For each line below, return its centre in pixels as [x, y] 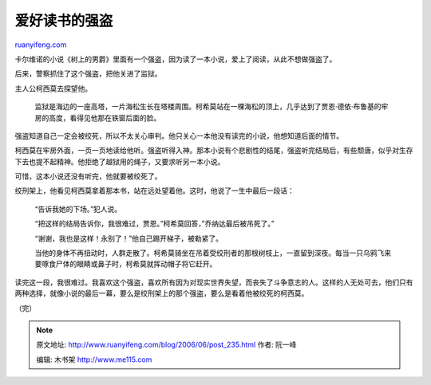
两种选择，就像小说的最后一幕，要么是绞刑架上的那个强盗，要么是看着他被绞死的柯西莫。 [162, 293]
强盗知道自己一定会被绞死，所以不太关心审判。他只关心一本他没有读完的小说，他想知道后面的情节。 [179, 136]
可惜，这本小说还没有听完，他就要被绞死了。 [88, 176]
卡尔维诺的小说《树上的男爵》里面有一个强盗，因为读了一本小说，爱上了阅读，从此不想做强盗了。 [176, 59]
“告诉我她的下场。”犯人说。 [78, 209]
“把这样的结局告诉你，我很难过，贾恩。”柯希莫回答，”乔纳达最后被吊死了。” [154, 224]
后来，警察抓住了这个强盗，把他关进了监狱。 [88, 74]
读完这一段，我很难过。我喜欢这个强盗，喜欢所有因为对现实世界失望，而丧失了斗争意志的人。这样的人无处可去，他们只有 [214, 282]
